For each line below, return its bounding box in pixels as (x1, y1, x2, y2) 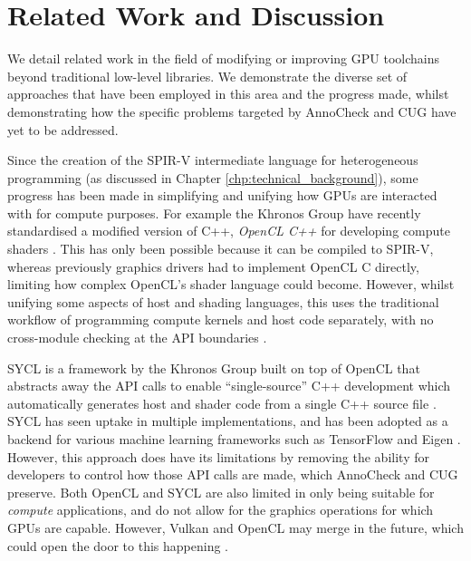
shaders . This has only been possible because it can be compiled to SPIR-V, (7, 239, 434, 258)
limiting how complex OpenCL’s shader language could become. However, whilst (7, 275, 455, 294)
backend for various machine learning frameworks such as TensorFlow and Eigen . (7, 430, 461, 448)
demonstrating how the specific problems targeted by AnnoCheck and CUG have (7, 102, 457, 121)
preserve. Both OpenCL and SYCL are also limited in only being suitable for (7, 482, 435, 501)
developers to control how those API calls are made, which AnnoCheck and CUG (7, 465, 458, 484)
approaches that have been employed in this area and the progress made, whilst (7, 84, 449, 103)
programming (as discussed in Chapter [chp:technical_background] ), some (7, 168, 418, 187)
